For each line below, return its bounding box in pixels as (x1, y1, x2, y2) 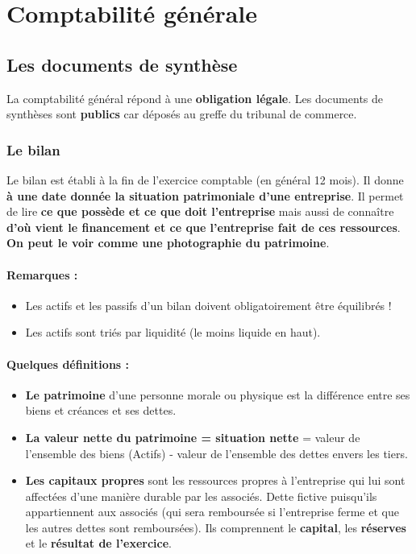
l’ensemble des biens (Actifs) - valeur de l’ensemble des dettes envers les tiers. (25, 444, 408, 461)
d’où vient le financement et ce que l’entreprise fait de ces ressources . (6, 218, 401, 235)
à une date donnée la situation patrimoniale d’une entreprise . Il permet (6, 187, 404, 204)
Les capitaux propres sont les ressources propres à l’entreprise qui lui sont (25, 472, 406, 489)
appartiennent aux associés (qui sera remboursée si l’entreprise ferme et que (25, 503, 399, 520)
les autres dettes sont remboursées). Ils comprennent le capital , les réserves (25, 519, 406, 535)
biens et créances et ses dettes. (25, 402, 177, 419)
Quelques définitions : (6, 355, 130, 372)
